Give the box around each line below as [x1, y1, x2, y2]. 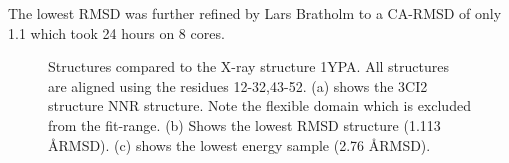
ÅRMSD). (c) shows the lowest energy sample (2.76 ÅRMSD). [48, 134, 431, 155]
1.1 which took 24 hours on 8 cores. [8, 22, 225, 43]
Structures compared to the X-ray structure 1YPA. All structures [48, 56, 449, 77]
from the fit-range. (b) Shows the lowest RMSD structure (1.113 [48, 114, 441, 135]
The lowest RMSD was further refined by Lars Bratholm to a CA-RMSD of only [8, 3, 502, 23]
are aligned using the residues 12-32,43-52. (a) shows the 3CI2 [48, 75, 428, 96]
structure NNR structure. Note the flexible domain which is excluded [48, 95, 471, 116]
